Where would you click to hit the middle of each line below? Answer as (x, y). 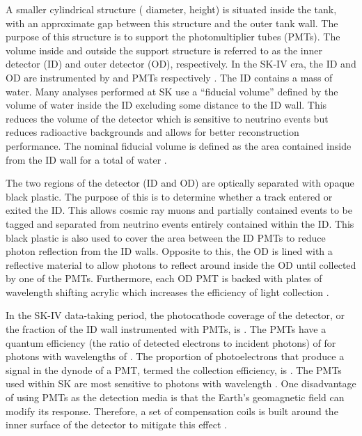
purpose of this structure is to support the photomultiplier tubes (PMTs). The (173, 37)
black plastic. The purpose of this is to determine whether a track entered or (169, 196)
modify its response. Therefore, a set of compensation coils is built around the (172, 411)
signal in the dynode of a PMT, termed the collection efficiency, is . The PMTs (174, 369)
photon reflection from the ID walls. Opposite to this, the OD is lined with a (169, 251)
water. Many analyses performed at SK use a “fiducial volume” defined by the (172, 91)
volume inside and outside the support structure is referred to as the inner (164, 50)
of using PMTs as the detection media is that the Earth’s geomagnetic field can (175, 397)
